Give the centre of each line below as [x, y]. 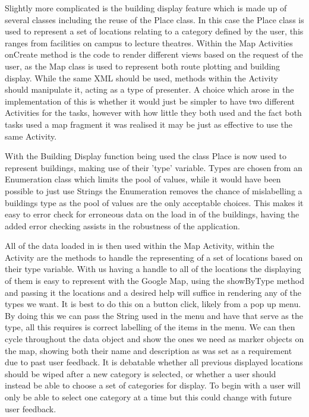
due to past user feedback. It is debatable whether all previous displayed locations [154, 362]
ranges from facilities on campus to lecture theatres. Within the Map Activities [149, 42]
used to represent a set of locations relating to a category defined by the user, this [154, 31]
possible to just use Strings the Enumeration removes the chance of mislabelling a [154, 190]
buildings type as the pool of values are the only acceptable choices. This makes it [154, 202]
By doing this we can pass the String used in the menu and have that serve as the [154, 315]
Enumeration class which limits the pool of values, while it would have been [143, 179]
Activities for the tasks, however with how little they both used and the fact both [153, 113]
